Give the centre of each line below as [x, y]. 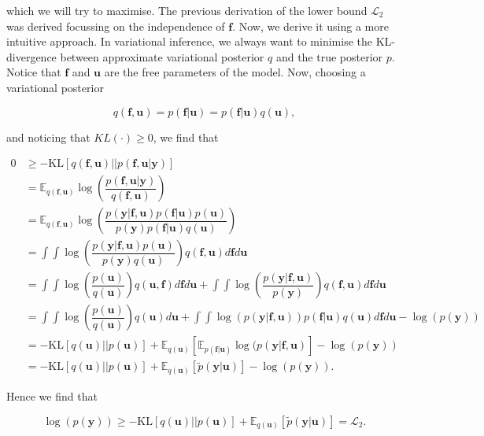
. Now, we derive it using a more [310, 26]
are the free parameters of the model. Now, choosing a [235, 72]
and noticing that [48, 137]
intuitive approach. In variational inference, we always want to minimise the [189, 41]
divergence [31, 56]
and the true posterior [329, 56]
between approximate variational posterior [162, 56]
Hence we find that [52, 395]
